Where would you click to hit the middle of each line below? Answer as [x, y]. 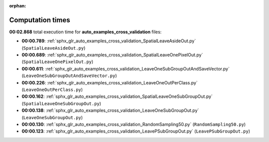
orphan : [18, 6]
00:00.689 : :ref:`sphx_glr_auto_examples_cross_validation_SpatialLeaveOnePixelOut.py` [112, 55]
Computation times [40, 20]
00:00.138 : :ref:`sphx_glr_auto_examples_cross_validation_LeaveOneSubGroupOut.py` [110, 110]
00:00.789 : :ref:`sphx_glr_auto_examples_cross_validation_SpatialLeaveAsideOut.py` [109, 41]
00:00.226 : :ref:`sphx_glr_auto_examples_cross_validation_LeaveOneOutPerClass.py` [110, 82]
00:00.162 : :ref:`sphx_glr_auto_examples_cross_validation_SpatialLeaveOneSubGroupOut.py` [117, 96]
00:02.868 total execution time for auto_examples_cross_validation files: [85, 32]
